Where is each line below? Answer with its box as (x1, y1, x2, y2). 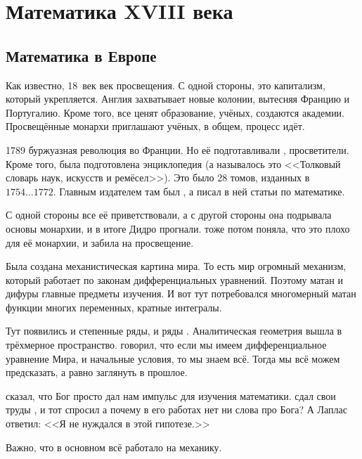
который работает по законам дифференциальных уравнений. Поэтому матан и (6, 272, 343, 287)
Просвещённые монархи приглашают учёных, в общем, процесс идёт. (6, 119, 305, 134)
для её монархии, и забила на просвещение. (6, 235, 194, 250)
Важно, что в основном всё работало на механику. (6, 439, 222, 454)
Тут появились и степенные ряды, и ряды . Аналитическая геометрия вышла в (6, 323, 342, 338)
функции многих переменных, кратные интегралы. (6, 299, 222, 314)
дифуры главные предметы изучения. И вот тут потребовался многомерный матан (6, 286, 356, 301)
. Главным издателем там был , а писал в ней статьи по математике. (53, 183, 345, 198)
